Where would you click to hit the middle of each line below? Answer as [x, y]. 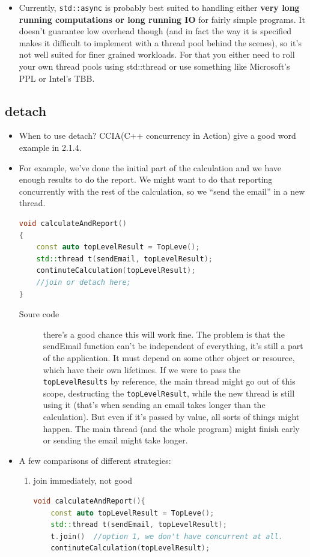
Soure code [39, 314]
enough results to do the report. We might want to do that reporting [146, 179]
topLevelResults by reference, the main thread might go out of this [169, 381]
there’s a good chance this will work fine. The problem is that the [164, 334]
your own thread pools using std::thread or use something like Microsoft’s [154, 66]
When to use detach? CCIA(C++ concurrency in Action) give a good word [157, 135]
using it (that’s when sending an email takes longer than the [154, 405]
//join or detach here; [84, 282]
